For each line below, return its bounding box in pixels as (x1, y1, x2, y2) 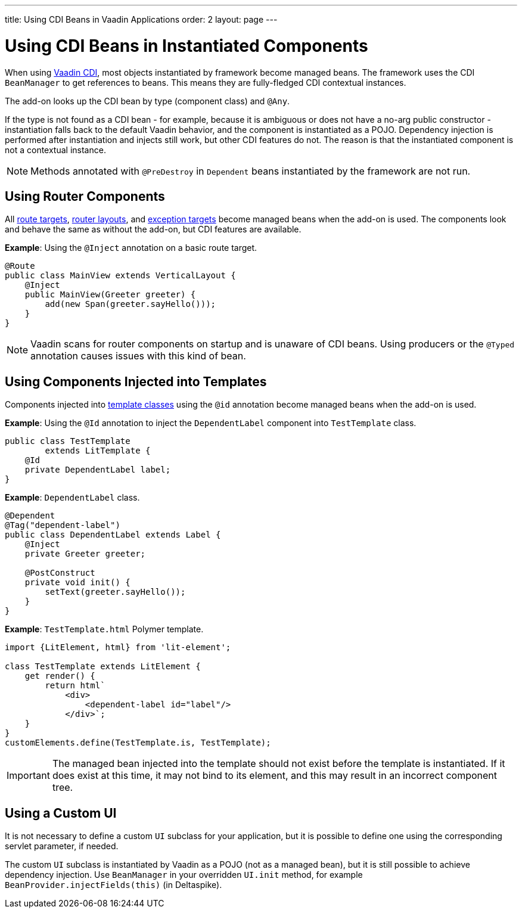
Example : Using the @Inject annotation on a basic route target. (5, 243, 257, 253)
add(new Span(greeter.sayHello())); (45, 299, 216, 309)
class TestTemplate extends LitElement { (5, 662, 201, 672)
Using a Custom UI (5, 805, 117, 821)
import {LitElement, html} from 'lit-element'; (5, 642, 231, 653)
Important (7, 769, 50, 782)
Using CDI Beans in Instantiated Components (5, 35, 368, 56)
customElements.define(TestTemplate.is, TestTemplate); (5, 738, 271, 748)
